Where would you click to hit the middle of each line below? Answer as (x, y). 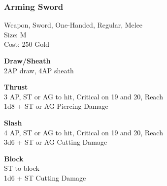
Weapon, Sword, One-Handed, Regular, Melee (73, 25)
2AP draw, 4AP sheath (39, 70)
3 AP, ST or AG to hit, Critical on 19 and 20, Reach (83, 96)
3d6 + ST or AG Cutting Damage (56, 142)
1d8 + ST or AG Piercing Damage (56, 106)
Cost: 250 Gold (27, 44)
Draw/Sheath (27, 61)
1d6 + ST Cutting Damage (45, 177)
